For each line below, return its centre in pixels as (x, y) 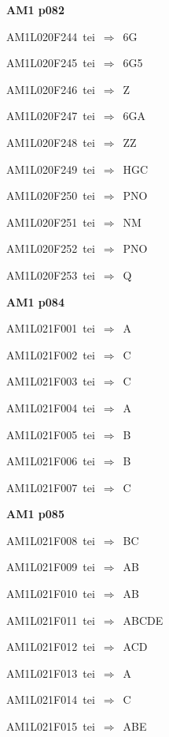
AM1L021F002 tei (51, 354)
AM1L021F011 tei (51, 620)
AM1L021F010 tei (51, 594)
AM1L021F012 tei (51, 647)
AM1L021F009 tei (51, 567)
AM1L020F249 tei (51, 169)
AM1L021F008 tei (51, 540)
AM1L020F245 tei (51, 63)
